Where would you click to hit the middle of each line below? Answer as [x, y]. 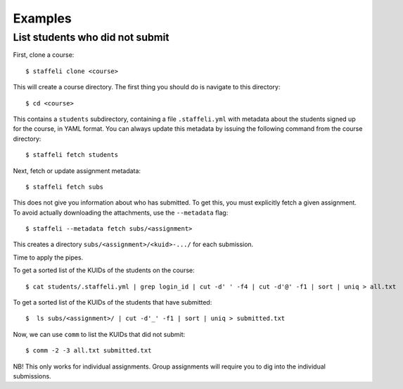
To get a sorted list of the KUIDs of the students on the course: [104, 270]
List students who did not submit [91, 37]
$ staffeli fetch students [72, 155]
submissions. [32, 376]
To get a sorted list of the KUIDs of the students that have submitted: [113, 302]
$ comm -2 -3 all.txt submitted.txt [89, 351]
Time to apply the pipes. [48, 257]
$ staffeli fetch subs [65, 187]
